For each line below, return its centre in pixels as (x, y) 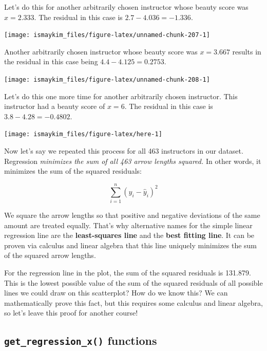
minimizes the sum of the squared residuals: (73, 171)
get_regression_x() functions (81, 340)
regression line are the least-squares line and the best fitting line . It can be (129, 235)
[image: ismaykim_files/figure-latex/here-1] (83, 134)
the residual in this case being (51, 61)
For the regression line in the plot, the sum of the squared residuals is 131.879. (128, 272)
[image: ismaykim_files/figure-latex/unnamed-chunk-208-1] (107, 80)
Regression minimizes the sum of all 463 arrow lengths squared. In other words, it (133, 161)
